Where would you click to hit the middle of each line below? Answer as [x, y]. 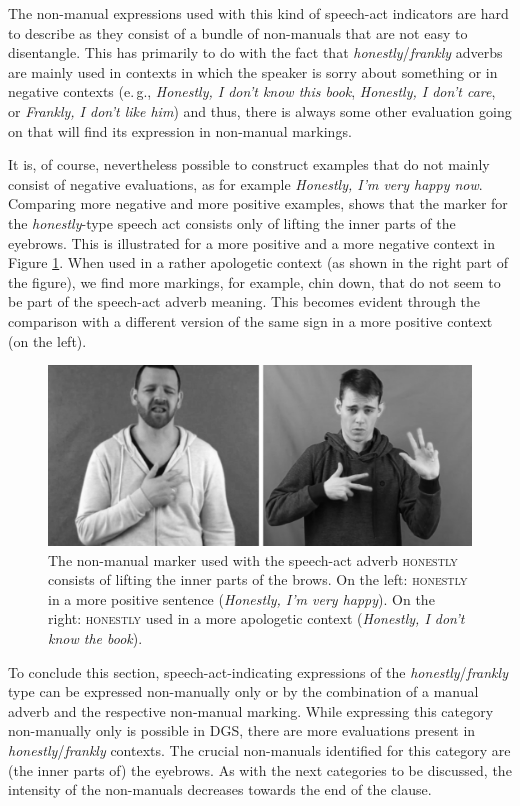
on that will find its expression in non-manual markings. [180, 130]
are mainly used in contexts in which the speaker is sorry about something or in [253, 71]
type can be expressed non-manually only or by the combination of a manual [243, 691]
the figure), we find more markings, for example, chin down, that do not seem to [254, 281]
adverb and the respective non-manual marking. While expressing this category [251, 710]
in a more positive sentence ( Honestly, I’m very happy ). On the [241, 598]
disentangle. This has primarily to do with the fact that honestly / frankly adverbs [255, 52]
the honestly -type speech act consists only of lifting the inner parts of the [232, 222]
